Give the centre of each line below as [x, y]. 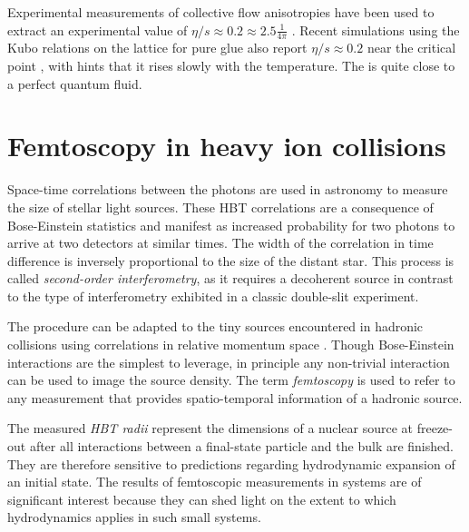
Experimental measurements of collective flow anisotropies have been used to [221, 12]
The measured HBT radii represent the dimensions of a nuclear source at [210, 428]
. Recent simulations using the [376, 30]
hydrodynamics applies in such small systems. [134, 517]
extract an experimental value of [98, 30]
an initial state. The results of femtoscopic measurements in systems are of [215, 482]
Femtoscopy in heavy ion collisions [227, 146]
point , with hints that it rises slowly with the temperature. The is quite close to [231, 66]
